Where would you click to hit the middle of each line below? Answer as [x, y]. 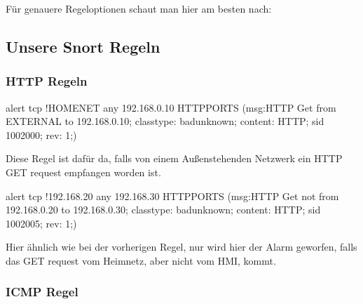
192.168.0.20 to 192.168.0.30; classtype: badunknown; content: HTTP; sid [163, 210]
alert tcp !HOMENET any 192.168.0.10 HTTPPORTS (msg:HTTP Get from [171, 107]
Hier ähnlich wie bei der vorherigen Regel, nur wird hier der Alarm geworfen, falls [181, 247]
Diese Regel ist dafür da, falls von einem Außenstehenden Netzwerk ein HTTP [174, 158]
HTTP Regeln [47, 81]
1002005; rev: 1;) [41, 223]
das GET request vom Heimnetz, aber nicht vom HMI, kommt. [141, 260]
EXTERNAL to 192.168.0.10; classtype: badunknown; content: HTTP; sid [165, 121]
